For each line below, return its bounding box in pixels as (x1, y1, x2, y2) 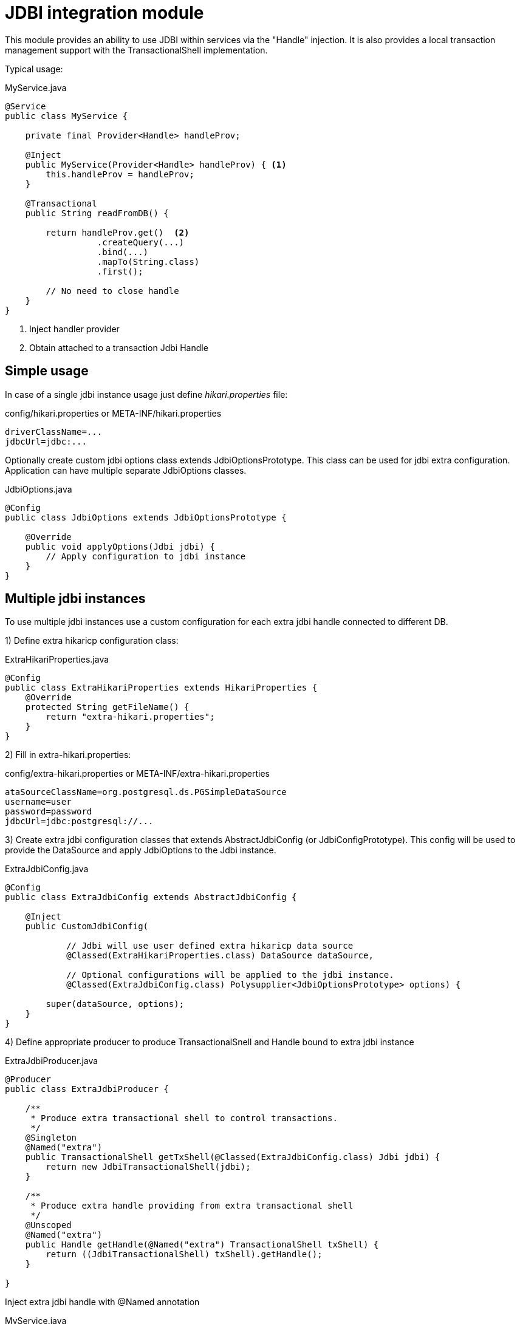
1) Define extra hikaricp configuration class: (5, 635, 179, 646)
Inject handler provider (29, 323, 120, 334)
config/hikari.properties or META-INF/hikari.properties (5, 408, 222, 418)
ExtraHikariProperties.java (5, 654, 109, 665)
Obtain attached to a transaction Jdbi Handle (29, 342, 208, 353)
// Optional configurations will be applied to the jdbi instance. (66, 970, 394, 980)
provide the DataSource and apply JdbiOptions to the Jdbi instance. (5, 845, 276, 856)
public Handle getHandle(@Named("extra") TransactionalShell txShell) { (25, 1240, 379, 1250)
